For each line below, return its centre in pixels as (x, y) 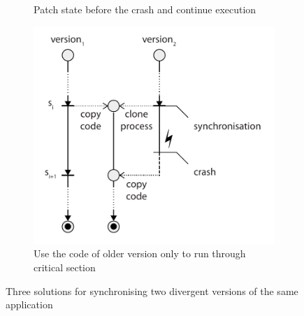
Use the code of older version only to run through (140, 253)
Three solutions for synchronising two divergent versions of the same (152, 290)
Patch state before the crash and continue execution (145, 9)
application (29, 304)
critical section (65, 267)
